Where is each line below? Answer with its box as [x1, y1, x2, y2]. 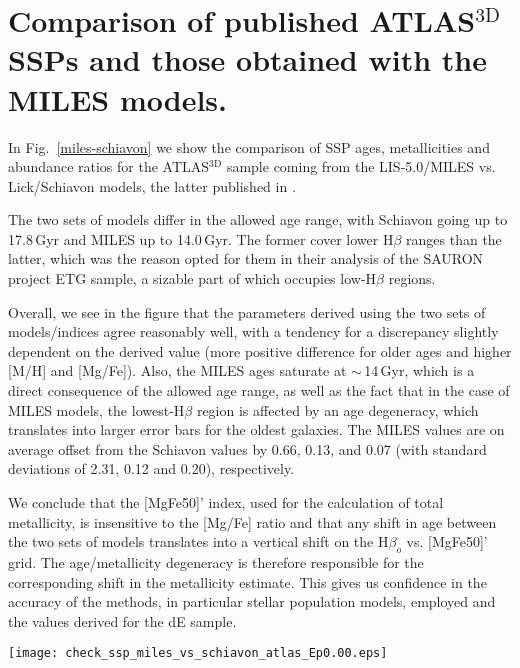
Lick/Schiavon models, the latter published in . [8, 175, 296, 196]
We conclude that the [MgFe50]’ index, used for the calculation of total [8, 492, 444, 512]
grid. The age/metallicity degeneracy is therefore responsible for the [8, 551, 424, 572]
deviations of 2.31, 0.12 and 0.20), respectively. [8, 458, 295, 479]
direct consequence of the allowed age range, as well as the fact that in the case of [8, 380, 510, 401]
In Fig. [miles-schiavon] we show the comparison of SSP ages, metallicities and [8, 136, 490, 157]
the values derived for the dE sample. [8, 610, 237, 631]
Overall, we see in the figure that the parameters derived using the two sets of [8, 301, 486, 322]
